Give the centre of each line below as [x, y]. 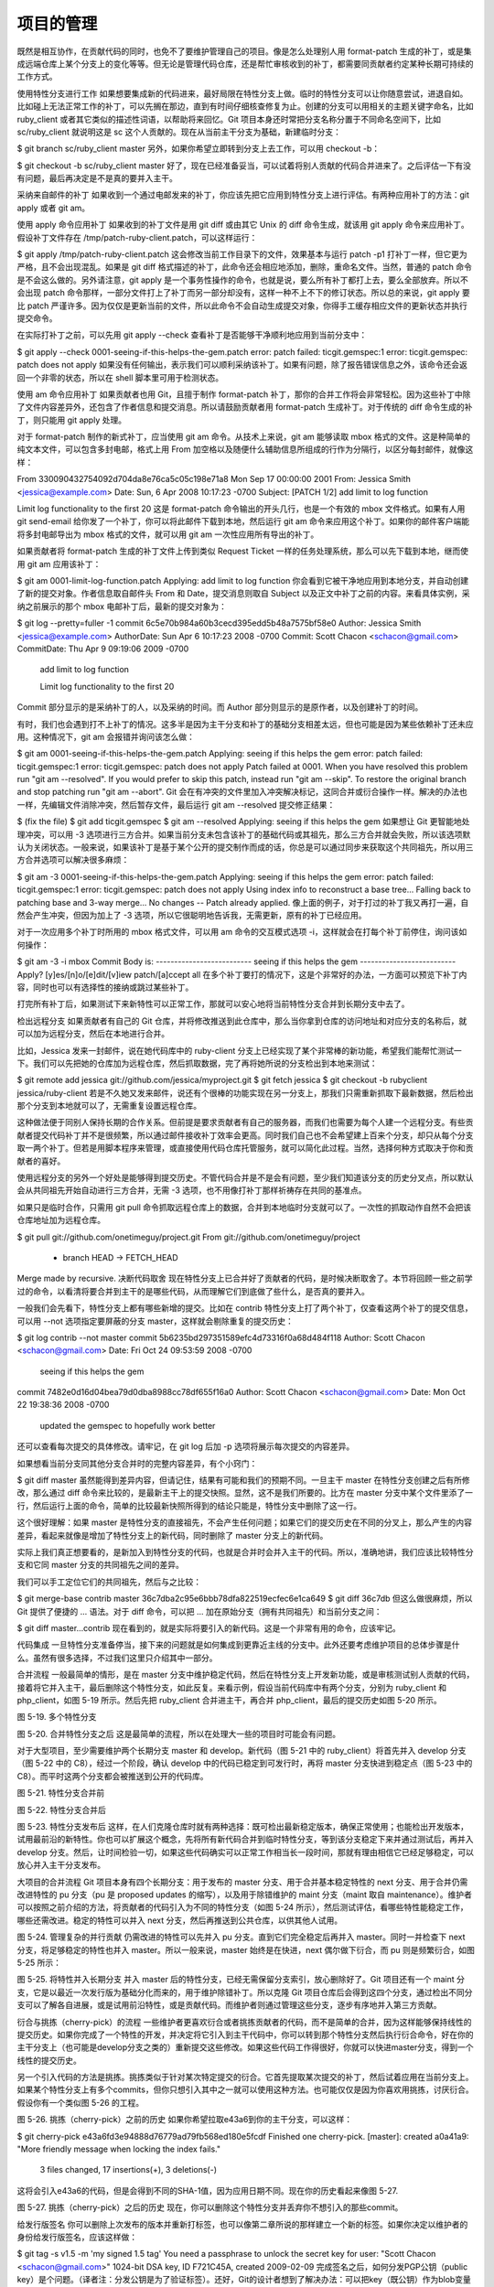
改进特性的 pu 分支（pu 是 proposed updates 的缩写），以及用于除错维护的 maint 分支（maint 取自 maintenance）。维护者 [245, 1895]
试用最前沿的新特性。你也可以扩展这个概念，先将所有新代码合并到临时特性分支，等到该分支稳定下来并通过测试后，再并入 [245, 1840]
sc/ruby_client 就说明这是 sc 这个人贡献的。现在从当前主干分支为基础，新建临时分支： [179, 132]
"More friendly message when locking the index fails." [119, 2149]
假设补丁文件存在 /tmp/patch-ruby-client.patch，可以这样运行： [137, 237]
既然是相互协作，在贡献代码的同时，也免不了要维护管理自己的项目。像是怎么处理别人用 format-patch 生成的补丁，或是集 [244, 51]
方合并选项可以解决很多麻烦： [73, 860]
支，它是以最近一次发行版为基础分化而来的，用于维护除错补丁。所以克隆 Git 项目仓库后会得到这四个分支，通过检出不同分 [245, 1992]
